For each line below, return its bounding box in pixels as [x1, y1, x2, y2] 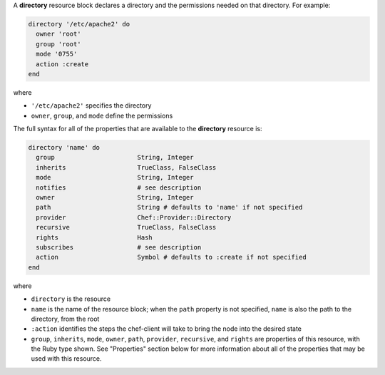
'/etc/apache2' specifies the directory [31, 101, 152, 110]
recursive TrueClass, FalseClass [36, 223, 217, 232]
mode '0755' [36, 50, 78, 58]
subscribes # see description [36, 243, 202, 251]
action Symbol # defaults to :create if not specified [36, 253, 307, 262]
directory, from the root [31, 314, 100, 323]
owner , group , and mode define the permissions [31, 111, 173, 120]
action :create [36, 60, 89, 68]
